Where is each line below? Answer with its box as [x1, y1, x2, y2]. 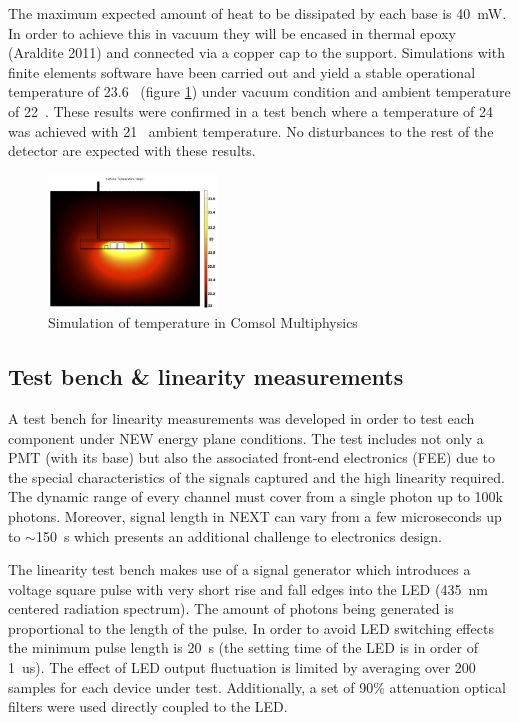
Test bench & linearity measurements [8, 361, 404, 392]
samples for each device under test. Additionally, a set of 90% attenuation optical [8, 676, 506, 697]
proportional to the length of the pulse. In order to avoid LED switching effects [8, 617, 494, 638]
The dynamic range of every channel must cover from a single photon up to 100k [8, 486, 503, 507]
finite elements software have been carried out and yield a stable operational [8, 61, 476, 82]
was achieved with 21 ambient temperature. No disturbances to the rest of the [8, 120, 494, 141]
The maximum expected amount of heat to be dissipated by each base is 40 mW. [8, 3, 507, 23]
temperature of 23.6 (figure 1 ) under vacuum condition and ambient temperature [8, 81, 511, 102]
